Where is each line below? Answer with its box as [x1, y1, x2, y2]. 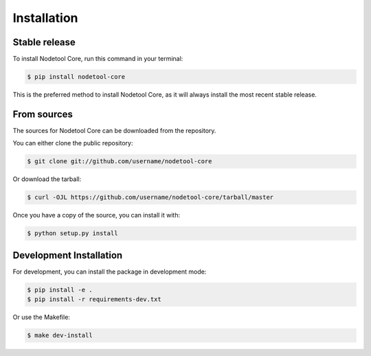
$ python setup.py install [27, 230, 118, 237]
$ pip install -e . [27, 285, 93, 294]
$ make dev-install [27, 331, 93, 340]
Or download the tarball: [12, 175, 82, 183]
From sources [12, 108, 74, 120]
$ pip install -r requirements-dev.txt [27, 296, 161, 303]
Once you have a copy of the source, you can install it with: [12, 211, 181, 219]
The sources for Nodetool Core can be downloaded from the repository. [12, 126, 216, 134]
